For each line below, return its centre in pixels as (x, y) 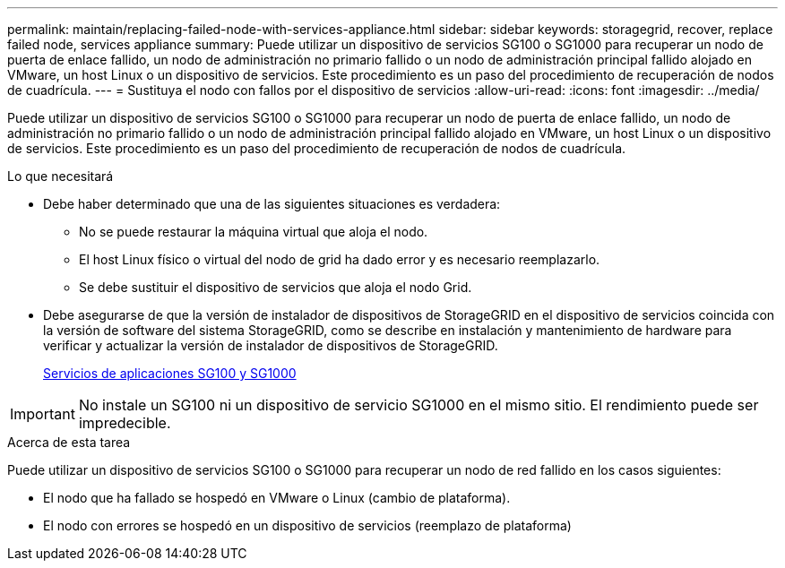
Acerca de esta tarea (69, 442)
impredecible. (125, 423)
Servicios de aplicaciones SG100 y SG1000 (170, 373)
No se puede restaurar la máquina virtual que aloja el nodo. (254, 232)
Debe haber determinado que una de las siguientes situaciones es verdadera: (272, 204)
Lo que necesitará (60, 176)
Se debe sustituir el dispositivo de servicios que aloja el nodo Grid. (276, 287)
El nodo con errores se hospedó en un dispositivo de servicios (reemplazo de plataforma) (307, 525)
